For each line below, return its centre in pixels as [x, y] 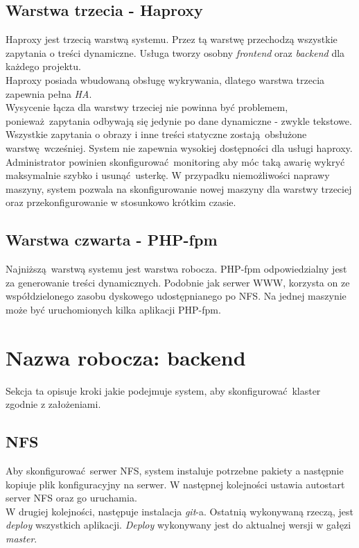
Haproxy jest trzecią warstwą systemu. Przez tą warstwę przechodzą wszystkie [172, 39]
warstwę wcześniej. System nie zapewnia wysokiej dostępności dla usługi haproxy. [179, 147]
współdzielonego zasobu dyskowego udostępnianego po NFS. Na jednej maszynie [176, 296]
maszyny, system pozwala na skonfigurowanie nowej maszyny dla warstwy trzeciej [179, 188]
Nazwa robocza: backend [126, 357]
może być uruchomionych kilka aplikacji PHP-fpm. [113, 309]
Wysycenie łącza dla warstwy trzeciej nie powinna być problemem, [147, 107]
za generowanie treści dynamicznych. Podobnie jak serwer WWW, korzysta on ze [178, 282]
